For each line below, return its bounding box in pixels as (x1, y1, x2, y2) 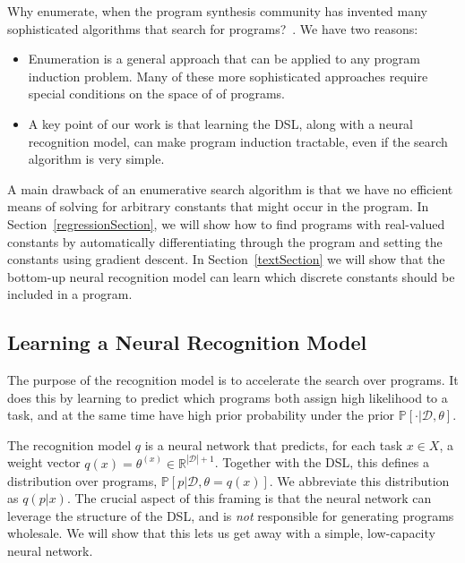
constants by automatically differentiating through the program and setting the (7, 232, 443, 251)
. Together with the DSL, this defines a (214, 453, 429, 472)
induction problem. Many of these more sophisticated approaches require (28, 66, 428, 85)
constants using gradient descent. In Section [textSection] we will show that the (7, 250, 445, 269)
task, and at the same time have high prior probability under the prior (7, 405, 395, 424)
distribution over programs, (7, 471, 158, 490)
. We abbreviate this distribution (269, 471, 450, 490)
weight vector (7, 453, 81, 472)
